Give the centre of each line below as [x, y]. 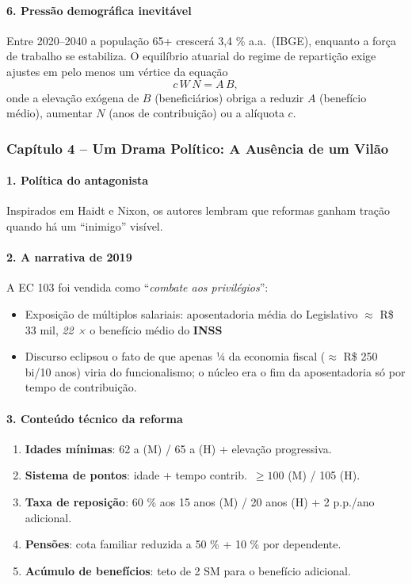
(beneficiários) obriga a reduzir [229, 97]
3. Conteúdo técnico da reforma [95, 418]
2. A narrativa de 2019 [69, 257]
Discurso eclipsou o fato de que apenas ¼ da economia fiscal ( [175, 356]
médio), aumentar [50, 113]
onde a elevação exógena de [73, 97]
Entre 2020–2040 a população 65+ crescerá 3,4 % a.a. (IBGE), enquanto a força [202, 40]
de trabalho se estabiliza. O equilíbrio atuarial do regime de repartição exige [191, 56]
